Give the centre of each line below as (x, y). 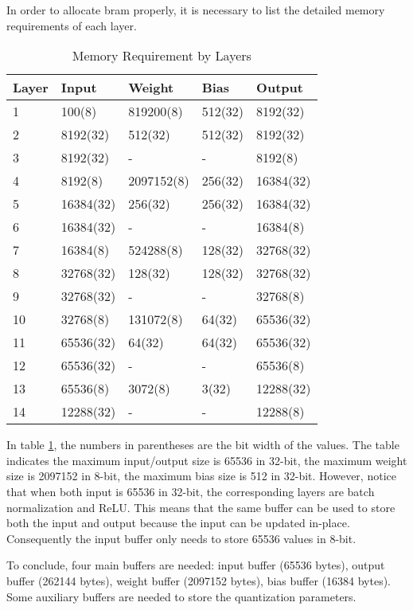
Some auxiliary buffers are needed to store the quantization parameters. (181, 596)
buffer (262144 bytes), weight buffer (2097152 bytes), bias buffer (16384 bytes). (199, 580)
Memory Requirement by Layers (162, 56)
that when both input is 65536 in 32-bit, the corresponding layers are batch (191, 491)
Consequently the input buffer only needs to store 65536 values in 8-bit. (181, 538)
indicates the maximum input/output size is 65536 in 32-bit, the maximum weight (207, 460)
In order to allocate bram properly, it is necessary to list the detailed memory (196, 10)
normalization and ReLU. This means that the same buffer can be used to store (201, 507)
